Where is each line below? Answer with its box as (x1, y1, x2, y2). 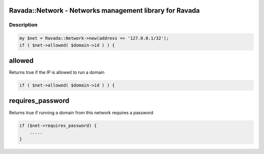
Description (9, 22, 38, 28)
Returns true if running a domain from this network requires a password (9, 110, 154, 115)
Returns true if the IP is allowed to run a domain (9, 69, 105, 75)
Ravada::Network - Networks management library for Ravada (9, 6, 200, 15)
